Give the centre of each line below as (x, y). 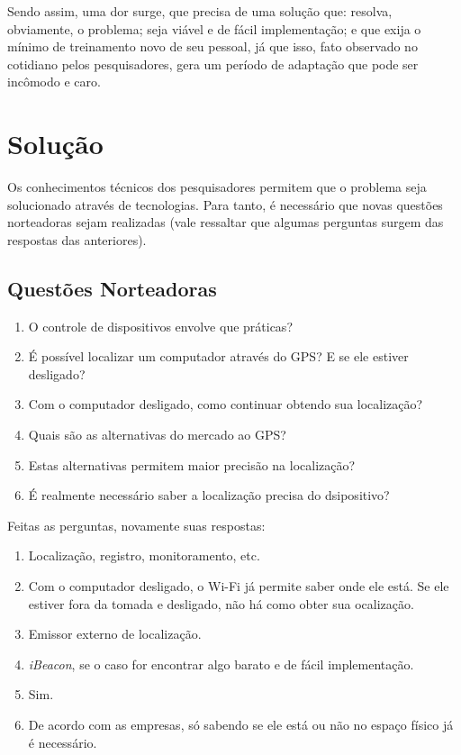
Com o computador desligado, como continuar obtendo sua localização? (226, 404)
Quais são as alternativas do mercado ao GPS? (157, 435)
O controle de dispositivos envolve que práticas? (160, 326)
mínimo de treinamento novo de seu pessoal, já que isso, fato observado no (212, 46)
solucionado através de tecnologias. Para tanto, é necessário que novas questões (225, 204)
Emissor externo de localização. (115, 634)
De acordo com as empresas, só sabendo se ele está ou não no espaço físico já (241, 724)
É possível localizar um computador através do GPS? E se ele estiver (218, 356)
